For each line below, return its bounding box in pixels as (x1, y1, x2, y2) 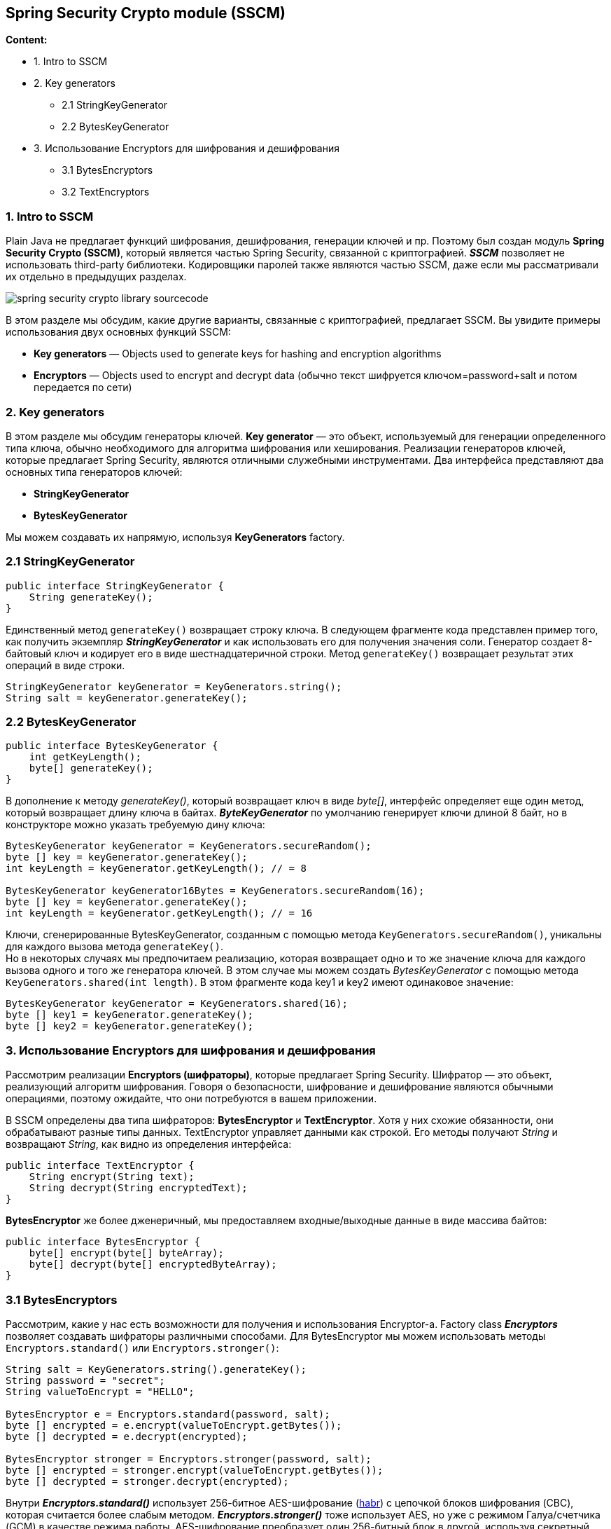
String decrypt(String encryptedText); (29, 1182, 248, 1194)
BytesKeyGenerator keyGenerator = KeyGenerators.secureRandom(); (6, 840, 372, 852)
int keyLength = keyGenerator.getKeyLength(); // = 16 (6, 907, 313, 919)
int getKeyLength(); (29, 751, 141, 763)
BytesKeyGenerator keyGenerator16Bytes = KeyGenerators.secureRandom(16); (6, 885, 425, 897)
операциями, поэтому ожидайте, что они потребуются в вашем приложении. (6, 1092, 377, 1105)
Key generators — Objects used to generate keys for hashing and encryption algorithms (34, 348, 442, 360)
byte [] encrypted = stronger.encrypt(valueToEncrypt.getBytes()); (6, 1464, 384, 1476)
